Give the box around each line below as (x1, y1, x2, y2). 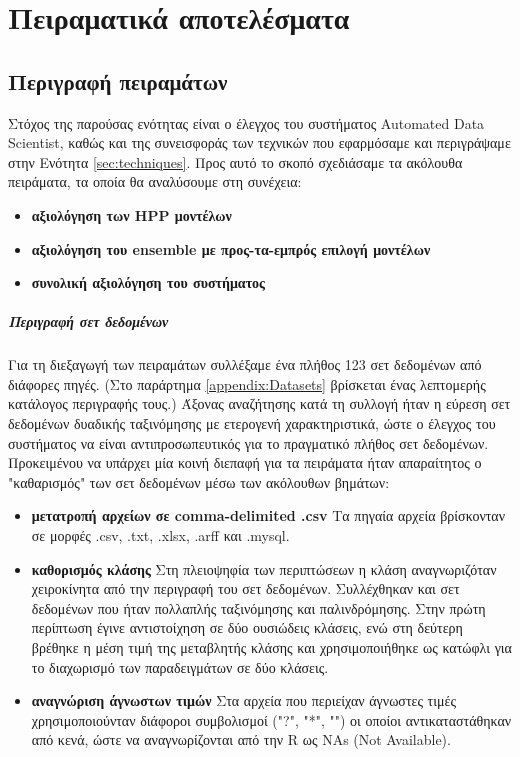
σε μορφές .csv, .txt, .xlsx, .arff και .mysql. (31, 525, 290, 546)
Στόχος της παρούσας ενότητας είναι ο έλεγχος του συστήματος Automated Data (8, 112, 485, 133)
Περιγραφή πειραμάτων (8, 65, 228, 96)
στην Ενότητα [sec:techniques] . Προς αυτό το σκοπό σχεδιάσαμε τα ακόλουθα (8, 151, 463, 172)
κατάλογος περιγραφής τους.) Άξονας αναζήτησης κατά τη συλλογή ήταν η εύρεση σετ (8, 393, 511, 414)
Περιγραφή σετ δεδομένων (8, 311, 169, 332)
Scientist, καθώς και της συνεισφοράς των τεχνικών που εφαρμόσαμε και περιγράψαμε (8, 132, 511, 153)
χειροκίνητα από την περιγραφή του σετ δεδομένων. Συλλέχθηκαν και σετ (31, 578, 460, 599)
